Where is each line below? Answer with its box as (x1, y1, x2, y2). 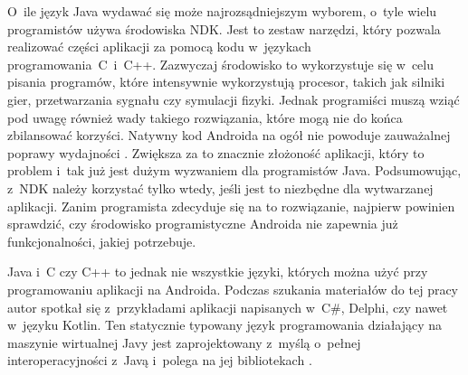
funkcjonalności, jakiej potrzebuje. (7, 231, 196, 250)
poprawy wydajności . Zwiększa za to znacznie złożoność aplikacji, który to (7, 143, 425, 162)
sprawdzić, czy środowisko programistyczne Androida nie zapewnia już (7, 214, 398, 233)
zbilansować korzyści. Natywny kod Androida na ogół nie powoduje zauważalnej (7, 126, 451, 145)
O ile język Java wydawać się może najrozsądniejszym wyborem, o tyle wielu (7, 2, 437, 20)
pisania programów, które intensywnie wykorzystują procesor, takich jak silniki (7, 72, 445, 91)
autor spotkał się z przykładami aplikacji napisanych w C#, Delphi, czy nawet (7, 297, 448, 316)
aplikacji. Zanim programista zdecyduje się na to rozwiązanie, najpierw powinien (7, 196, 455, 215)
